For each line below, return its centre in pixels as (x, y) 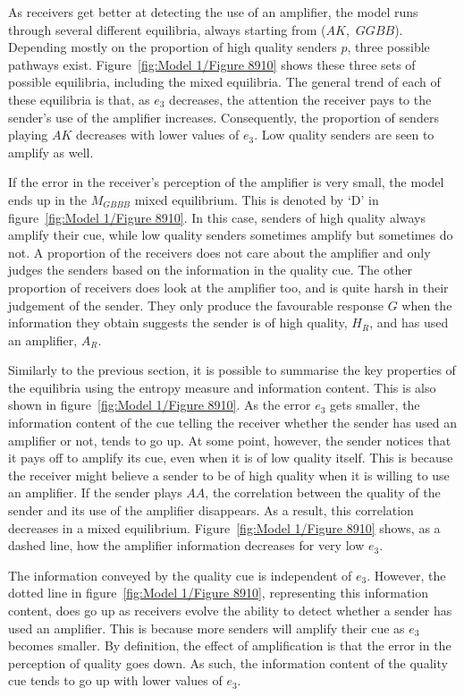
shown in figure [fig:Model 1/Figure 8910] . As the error (160, 405)
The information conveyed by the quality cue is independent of (180, 575)
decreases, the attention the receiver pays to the (300, 99)
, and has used (409, 323)
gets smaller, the (375, 405)
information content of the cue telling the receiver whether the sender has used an (233, 423)
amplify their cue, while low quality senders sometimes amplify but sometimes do (231, 235)
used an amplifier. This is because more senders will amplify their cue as (207, 628)
